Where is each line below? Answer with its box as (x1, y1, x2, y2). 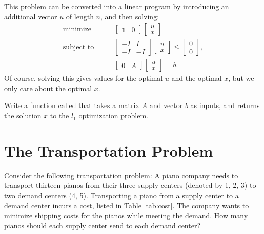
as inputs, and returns (190, 100, 260, 111)
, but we (228, 73, 254, 83)
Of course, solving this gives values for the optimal (4, 73, 163, 83)
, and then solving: (100, 11, 159, 22)
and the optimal (171, 73, 222, 83)
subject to (63, 44, 94, 51)
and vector (149, 100, 183, 111)
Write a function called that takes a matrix (4, 100, 139, 111)
